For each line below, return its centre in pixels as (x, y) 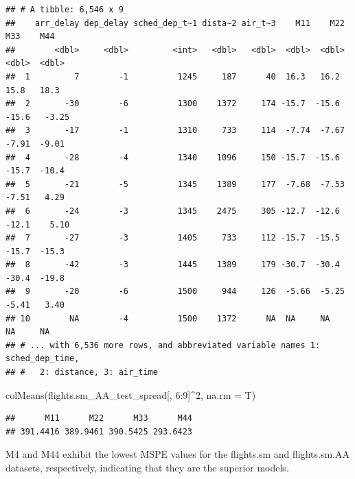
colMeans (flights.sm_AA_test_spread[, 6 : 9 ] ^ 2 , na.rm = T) (131, 394)
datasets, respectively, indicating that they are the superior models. (147, 467)
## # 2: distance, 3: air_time (82, 372)
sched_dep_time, (43, 359)
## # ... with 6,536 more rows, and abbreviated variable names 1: (163, 345)
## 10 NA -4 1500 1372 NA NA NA (168, 318)
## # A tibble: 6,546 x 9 (65, 10)
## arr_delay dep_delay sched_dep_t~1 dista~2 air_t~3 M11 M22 (175, 23)
